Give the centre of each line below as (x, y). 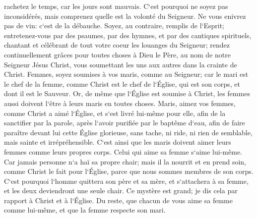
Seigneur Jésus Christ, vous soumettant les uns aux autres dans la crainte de (121, 64)
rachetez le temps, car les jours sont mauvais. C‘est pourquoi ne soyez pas (116, 6)
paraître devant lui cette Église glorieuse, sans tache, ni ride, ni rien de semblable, (128, 132)
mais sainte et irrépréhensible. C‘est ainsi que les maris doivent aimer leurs (118, 142)
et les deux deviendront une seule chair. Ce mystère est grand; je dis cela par (121, 191)
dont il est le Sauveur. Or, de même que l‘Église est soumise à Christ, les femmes (127, 93)
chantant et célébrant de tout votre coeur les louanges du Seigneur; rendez (117, 45)
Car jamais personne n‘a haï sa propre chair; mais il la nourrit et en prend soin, (125, 161)
